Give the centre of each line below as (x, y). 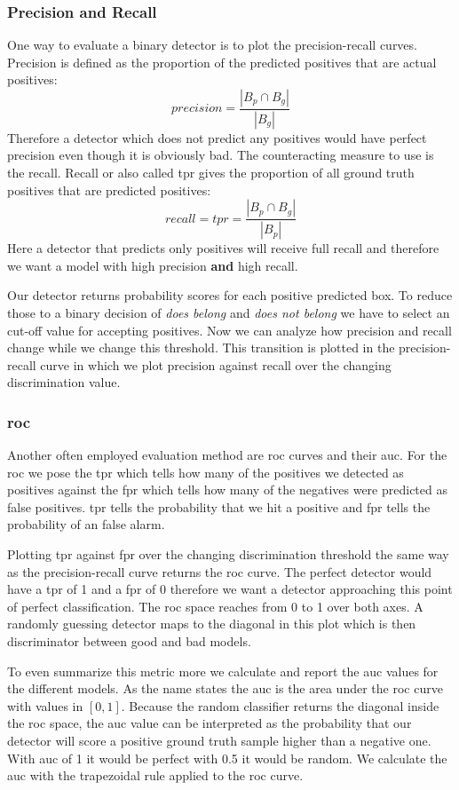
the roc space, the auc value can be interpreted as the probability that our (210, 723)
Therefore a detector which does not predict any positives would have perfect (217, 137)
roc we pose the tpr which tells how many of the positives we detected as (206, 472)
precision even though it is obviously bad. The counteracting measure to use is (221, 155)
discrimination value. (64, 382)
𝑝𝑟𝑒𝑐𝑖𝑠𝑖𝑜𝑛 (197, 109)
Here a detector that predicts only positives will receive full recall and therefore (223, 248)
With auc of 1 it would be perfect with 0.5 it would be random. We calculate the (227, 758)
